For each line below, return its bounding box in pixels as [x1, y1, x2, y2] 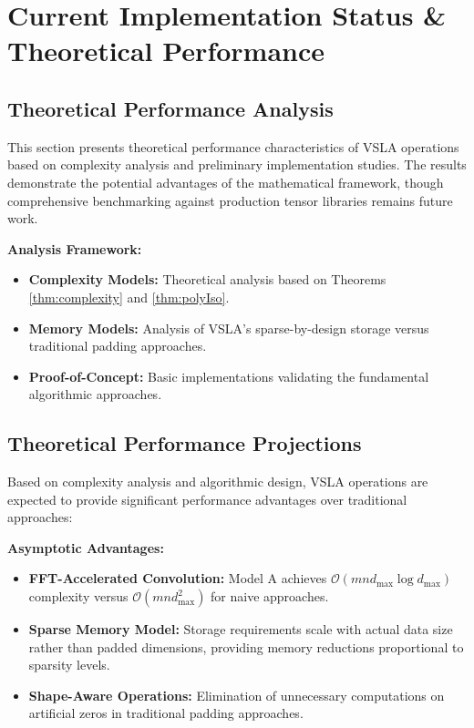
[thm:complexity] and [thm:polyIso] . [28, 287, 230, 306]
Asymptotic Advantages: [7, 538, 164, 557]
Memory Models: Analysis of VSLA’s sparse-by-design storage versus [28, 318, 429, 337]
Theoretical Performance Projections [7, 429, 362, 457]
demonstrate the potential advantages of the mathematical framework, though [7, 172, 444, 191]
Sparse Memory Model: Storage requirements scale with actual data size [28, 620, 453, 639]
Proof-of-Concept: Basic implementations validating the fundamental [28, 366, 429, 385]
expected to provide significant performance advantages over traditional [7, 489, 407, 508]
